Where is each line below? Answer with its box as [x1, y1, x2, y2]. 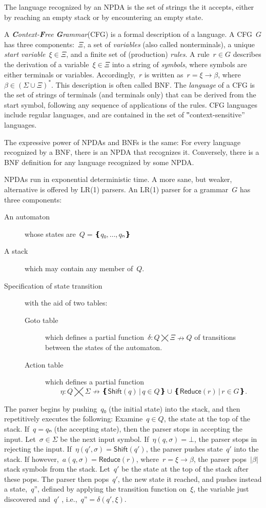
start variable [4, 49, 46, 59]
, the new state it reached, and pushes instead [117, 473, 262, 484]
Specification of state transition [4, 280, 103, 291]
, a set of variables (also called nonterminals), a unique [83, 38, 255, 49]
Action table [25, 359, 64, 370]
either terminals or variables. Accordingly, [4, 69, 135, 79]
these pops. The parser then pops [4, 473, 109, 484]
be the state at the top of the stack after [121, 463, 249, 474]
